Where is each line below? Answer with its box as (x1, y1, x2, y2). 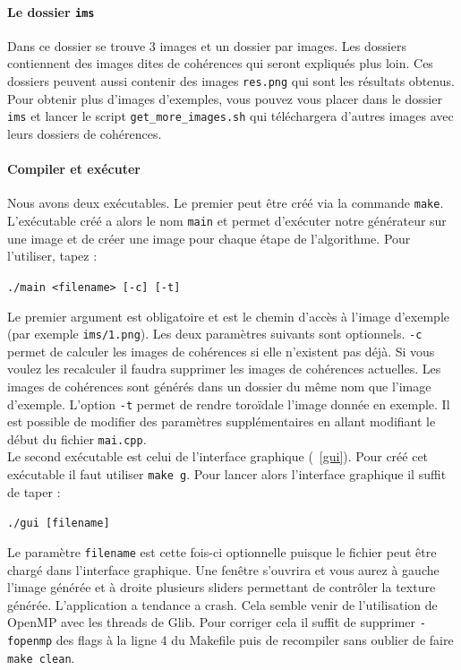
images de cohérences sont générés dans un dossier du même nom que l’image (7, 376, 431, 395)
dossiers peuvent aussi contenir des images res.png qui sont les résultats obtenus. (7, 72, 455, 90)
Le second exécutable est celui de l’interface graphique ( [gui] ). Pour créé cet (7, 447, 429, 466)
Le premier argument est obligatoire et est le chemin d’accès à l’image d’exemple (7, 306, 449, 325)
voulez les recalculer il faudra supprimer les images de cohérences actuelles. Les (7, 359, 441, 378)
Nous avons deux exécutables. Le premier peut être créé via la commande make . (7, 193, 444, 212)
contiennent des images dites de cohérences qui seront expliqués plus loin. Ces (7, 54, 433, 73)
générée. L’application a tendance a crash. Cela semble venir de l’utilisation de (7, 595, 438, 614)
